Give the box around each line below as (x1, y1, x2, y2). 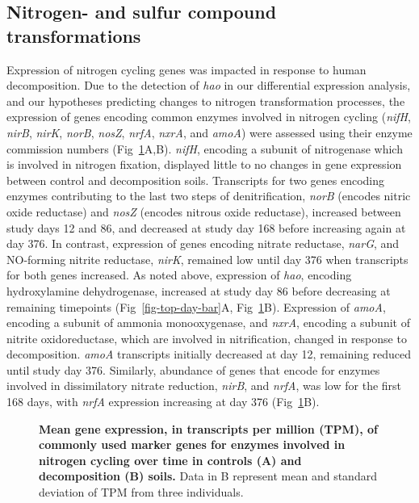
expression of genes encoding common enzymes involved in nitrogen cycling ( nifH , (6, 108, 411, 125)
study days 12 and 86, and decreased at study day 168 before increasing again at (6, 219, 406, 236)
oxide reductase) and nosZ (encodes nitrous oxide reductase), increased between (6, 203, 401, 220)
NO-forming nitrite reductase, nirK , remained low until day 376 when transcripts (6, 250, 409, 267)
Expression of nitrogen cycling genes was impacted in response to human (6, 61, 367, 78)
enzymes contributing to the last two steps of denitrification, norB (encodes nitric (6, 187, 411, 204)
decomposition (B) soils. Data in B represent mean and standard (39, 467, 377, 484)
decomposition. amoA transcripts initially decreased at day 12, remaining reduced (6, 346, 412, 363)
